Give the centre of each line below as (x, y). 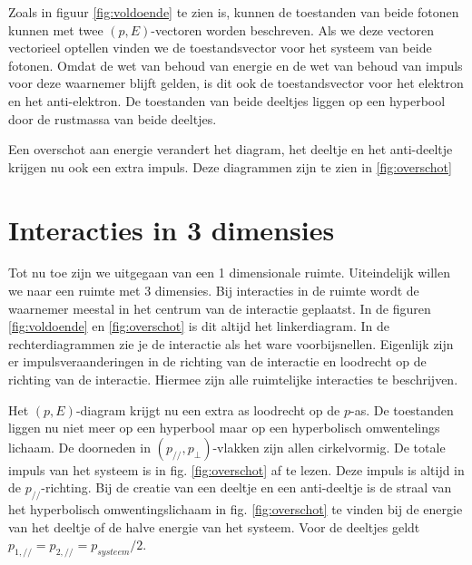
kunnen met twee (56, 29)
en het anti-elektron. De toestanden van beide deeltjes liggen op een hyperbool (227, 100)
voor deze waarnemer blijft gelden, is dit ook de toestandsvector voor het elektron (236, 83)
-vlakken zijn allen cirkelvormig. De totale (329, 447)
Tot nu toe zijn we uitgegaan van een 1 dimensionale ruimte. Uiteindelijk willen (230, 273)
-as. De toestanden (402, 409)
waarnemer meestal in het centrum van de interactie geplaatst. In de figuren (220, 308)
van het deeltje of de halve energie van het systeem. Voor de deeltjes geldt (214, 526)
